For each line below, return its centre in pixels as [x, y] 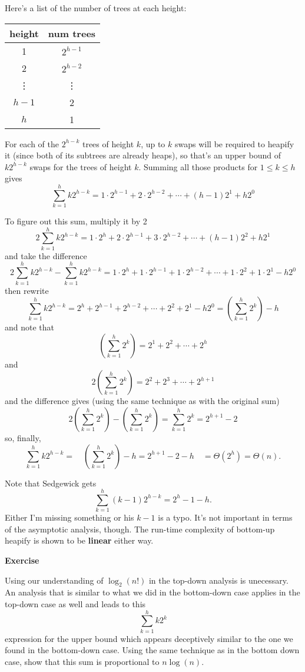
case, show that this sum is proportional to [82, 661]
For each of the [32, 143]
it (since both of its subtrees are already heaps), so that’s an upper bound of [143, 155]
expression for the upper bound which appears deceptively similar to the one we [149, 638]
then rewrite [27, 290]
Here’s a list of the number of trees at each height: [96, 8]
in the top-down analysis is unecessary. [218, 580]
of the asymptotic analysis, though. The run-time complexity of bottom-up [140, 529]
